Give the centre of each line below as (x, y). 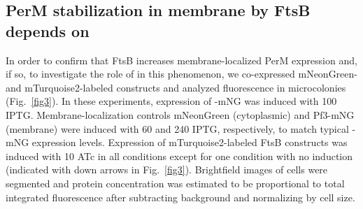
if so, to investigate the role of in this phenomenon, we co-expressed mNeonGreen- (181, 74)
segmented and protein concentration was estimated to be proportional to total (175, 183)
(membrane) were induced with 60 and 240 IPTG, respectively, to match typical (177, 128)
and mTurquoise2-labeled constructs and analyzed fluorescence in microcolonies (176, 87)
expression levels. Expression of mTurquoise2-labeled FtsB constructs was (190, 142)
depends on (48, 30)
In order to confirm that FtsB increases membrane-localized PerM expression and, (181, 60)
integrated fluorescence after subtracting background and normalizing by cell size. (180, 197)
